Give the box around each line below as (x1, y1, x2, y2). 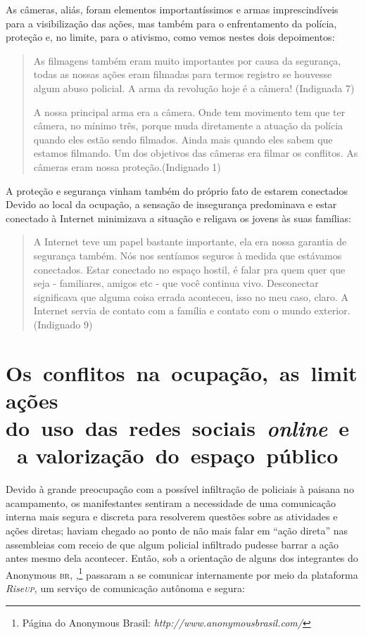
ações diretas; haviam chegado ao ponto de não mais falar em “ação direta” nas (6, 522, 348, 537)
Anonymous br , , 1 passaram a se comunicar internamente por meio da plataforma (6, 565, 358, 582)
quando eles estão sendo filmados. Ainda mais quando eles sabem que (33, 132, 333, 146)
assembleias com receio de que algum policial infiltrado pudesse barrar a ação (6, 537, 339, 551)
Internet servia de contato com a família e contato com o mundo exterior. (33, 303, 351, 318)
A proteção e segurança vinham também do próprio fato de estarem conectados (6, 183, 348, 198)
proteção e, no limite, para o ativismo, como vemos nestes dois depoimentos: (6, 30, 335, 44)
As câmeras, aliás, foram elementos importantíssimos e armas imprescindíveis (6, 2, 339, 16)
